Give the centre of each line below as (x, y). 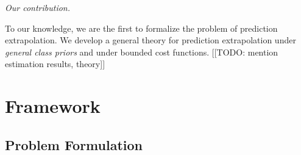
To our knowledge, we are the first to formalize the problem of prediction (141, 28)
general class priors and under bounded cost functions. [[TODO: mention (142, 52)
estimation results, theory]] (55, 64)
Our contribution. (38, 7)
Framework (53, 106)
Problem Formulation (74, 144)
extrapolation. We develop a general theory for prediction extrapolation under (150, 40)
